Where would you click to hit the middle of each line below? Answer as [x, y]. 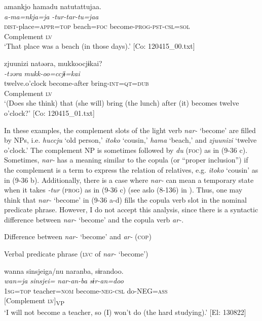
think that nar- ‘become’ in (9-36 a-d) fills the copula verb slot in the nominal [125, 199]
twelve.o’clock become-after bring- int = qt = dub [77, 83]
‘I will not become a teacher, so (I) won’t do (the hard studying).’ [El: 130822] [125, 312]
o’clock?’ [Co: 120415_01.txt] [49, 113]
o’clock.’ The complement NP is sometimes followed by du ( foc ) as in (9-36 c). [126, 150]
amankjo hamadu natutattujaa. [53, 6]
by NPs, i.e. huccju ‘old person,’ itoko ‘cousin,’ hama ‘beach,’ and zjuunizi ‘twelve [130, 140]
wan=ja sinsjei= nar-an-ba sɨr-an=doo [64, 281]
